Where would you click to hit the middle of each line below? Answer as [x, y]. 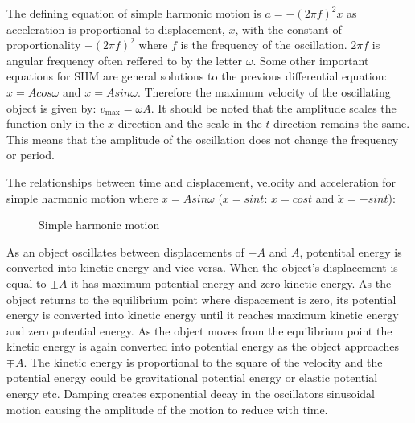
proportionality [44, 45]
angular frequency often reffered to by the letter [125, 60]
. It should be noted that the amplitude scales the [273, 107]
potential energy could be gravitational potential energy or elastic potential [192, 378]
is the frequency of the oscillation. [264, 45]
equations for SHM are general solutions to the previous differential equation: [197, 76]
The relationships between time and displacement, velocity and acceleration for [201, 181]
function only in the [55, 123]
